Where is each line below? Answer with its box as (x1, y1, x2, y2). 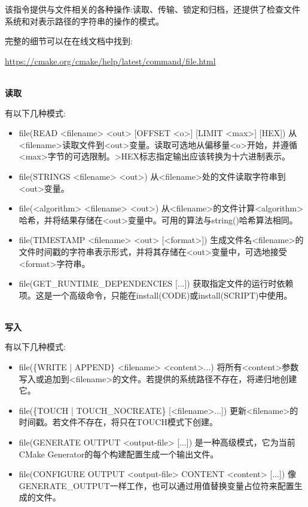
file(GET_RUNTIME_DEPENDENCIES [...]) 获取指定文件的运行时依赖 (19, 277, 294, 290)
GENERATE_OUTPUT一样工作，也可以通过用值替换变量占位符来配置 (19, 479, 294, 491)
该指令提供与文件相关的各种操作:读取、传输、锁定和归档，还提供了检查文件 (5, 3, 300, 15)
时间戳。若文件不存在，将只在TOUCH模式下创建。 (19, 416, 218, 428)
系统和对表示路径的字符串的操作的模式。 (5, 14, 164, 27)
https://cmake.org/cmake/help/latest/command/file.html (5, 54, 216, 67)
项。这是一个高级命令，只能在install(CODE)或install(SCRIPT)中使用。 (19, 288, 292, 301)
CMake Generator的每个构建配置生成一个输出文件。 (19, 447, 219, 460)
